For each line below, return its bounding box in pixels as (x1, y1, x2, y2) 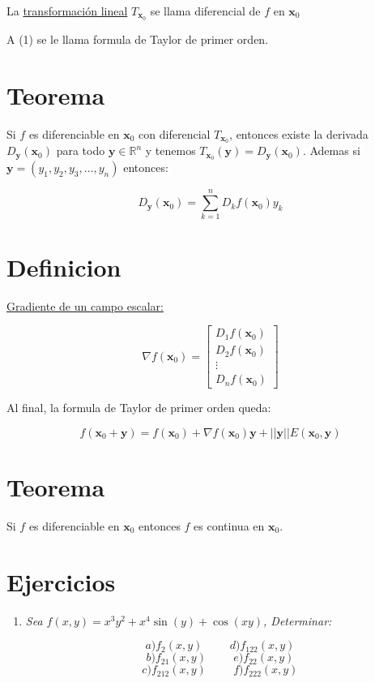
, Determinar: (263, 612, 332, 629)
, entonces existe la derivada (229, 125, 369, 142)
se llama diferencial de (150, 2, 261, 19)
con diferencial (138, 125, 211, 142)
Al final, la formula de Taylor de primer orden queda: (6, 399, 271, 416)
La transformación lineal (6, 2, 128, 19)
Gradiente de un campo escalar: (6, 297, 164, 314)
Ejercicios (6, 565, 116, 598)
